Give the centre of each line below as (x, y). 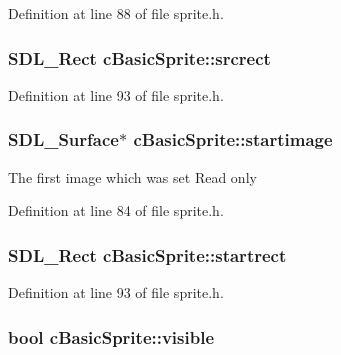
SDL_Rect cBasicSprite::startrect (147, 254)
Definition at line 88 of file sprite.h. (116, 13)
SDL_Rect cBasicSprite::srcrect (139, 57)
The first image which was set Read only (132, 176)
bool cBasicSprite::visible (111, 336)
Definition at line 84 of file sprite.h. (116, 210)
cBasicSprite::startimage (233, 139)
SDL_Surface (63, 139)
